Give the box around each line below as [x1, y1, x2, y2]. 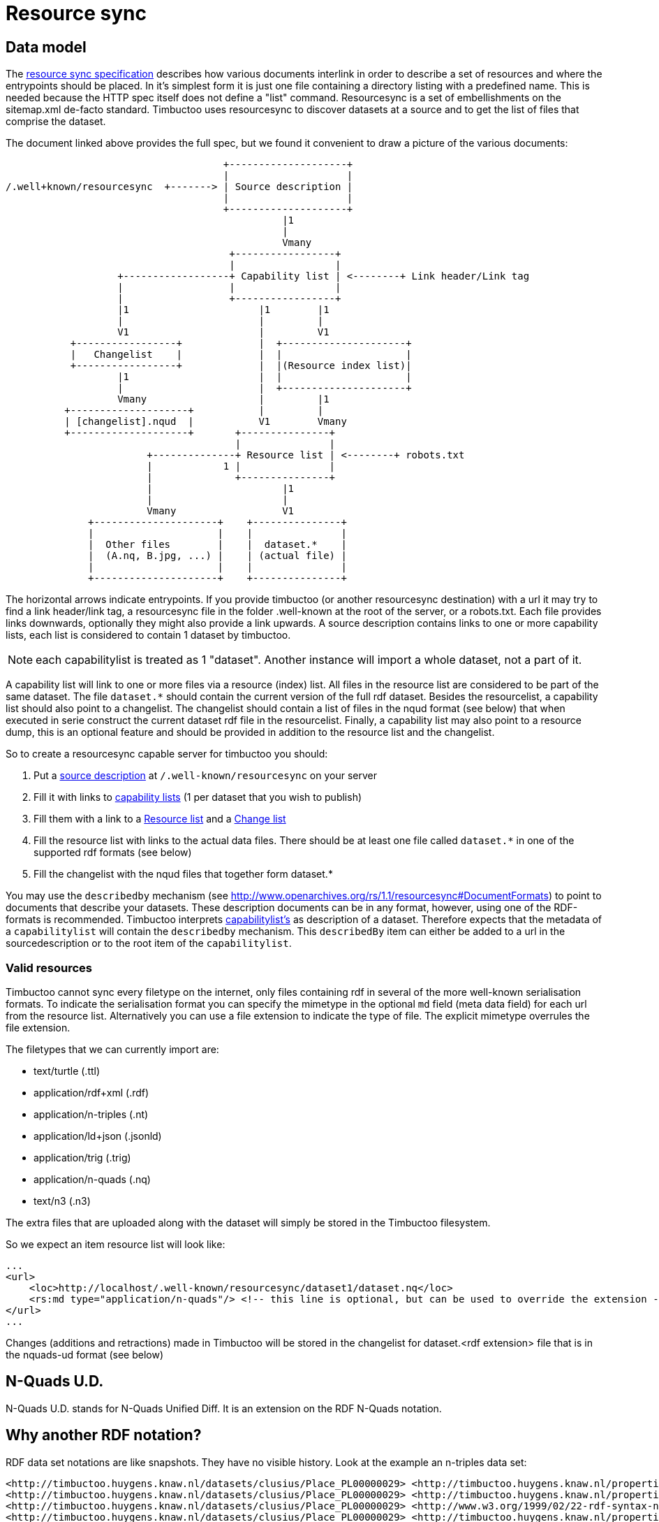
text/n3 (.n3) [34, 1194, 91, 1207]
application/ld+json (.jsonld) [34, 1129, 162, 1142]
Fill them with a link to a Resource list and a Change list [34, 813, 286, 825]
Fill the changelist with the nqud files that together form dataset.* [34, 868, 333, 880]
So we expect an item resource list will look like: [6, 1238, 225, 1250]
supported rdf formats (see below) [34, 846, 192, 859]
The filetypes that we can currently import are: [6, 1043, 219, 1055]
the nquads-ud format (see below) [6, 1348, 164, 1361]
